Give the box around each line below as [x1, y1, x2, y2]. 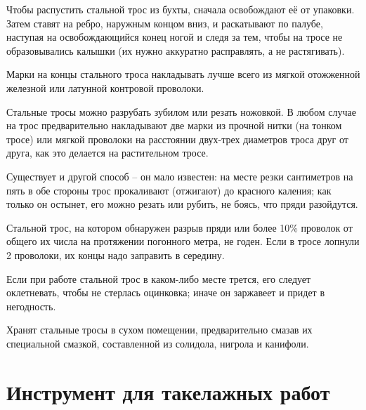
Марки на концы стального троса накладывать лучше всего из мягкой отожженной [6, 67, 360, 81]
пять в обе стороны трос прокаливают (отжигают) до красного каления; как [6, 183, 332, 197]
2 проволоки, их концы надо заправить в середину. [6, 247, 225, 262]
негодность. [6, 298, 56, 313]
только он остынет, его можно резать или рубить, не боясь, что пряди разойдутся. [6, 197, 358, 211]
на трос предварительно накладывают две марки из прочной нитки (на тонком [6, 118, 342, 133]
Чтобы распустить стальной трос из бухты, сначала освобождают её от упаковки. [6, 2, 355, 16]
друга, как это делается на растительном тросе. [6, 145, 209, 160]
